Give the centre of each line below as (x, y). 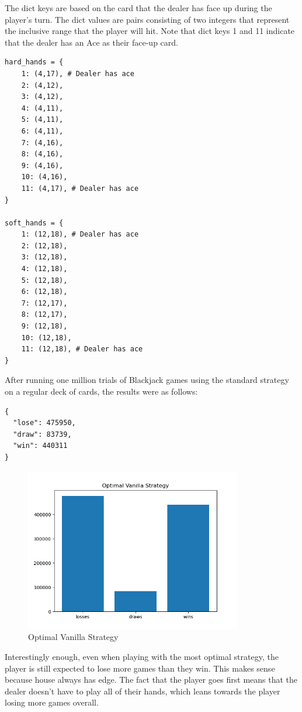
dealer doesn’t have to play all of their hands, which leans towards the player (143, 691)
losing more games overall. (52, 702)
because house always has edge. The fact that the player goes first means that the (151, 680)
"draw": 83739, (42, 434)
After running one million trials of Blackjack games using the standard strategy (147, 380)
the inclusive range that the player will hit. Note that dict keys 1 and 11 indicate (150, 31)
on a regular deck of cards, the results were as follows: (101, 391)
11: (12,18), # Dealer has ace (82, 349)
